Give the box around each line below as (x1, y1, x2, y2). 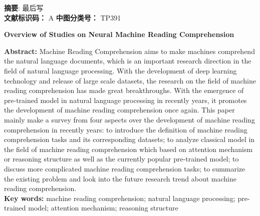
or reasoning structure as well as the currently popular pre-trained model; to (4, 153, 239, 164)
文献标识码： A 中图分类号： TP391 (4, 12, 121, 22)
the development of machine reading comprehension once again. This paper (4, 104, 235, 115)
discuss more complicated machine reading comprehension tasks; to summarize (4, 163, 245, 173)
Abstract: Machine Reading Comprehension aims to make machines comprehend (4, 45, 255, 56)
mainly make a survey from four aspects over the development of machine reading (4, 114, 255, 124)
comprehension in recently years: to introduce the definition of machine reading (4, 124, 247, 134)
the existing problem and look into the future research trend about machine (4, 173, 236, 183)
